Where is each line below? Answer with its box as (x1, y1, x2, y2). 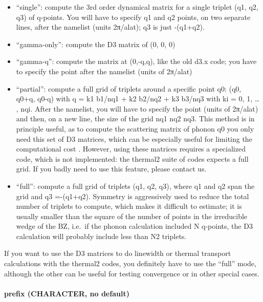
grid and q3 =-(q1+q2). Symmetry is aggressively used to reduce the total (16, 190, 249, 201)
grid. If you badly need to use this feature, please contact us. (16, 163, 207, 174)
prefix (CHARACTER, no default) (4, 288, 129, 298)
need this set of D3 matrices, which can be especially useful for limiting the (16, 133, 252, 144)
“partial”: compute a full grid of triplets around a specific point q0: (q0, (16, 83, 242, 94)
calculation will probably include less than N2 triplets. (16, 230, 187, 241)
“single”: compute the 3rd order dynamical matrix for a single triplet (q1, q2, (16, 2, 258, 12)
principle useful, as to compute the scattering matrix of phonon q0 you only (16, 123, 254, 134)
